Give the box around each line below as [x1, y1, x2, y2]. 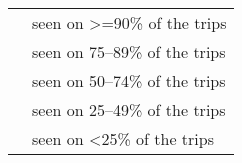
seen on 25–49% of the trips [32, 98, 226, 121]
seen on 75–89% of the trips [32, 40, 226, 63]
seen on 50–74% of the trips [32, 69, 226, 92]
